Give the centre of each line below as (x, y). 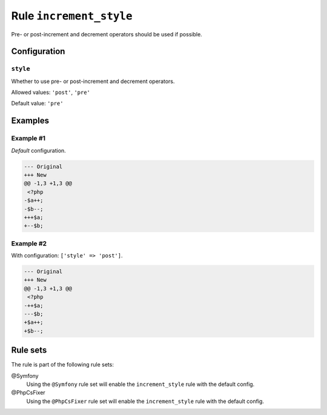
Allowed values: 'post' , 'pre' (51, 92)
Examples (30, 121)
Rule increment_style (72, 16)
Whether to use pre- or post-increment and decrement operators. (93, 81)
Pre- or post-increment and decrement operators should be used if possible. (107, 34)
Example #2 (29, 244)
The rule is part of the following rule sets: (63, 365)
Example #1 (28, 138)
